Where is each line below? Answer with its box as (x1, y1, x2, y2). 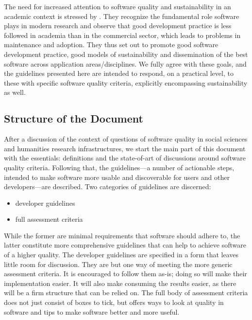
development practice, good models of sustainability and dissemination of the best (4, 49, 248, 59)
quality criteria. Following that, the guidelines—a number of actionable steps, (4, 162, 235, 172)
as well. (4, 87, 26, 97)
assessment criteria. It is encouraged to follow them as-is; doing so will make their (4, 268, 247, 279)
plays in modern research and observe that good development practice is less (4, 20, 232, 31)
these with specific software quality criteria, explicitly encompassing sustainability (4, 77, 248, 88)
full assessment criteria (15, 214, 83, 224)
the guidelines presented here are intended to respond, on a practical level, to (4, 68, 234, 78)
